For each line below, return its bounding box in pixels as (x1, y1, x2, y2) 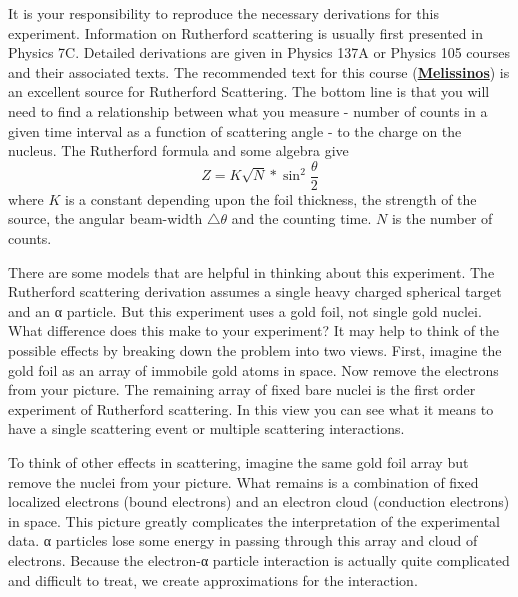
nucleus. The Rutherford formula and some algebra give (8, 140, 349, 161)
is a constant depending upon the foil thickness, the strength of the (65, 188, 477, 209)
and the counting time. (231, 208, 372, 229)
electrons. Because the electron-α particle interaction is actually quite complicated (8, 549, 510, 570)
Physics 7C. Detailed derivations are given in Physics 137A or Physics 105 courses (8, 42, 511, 63)
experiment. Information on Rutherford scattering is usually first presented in (8, 22, 483, 43)
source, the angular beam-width (8, 208, 203, 229)
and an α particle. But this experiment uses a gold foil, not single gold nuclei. (8, 300, 482, 321)
